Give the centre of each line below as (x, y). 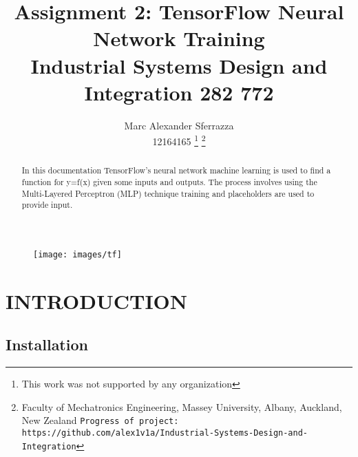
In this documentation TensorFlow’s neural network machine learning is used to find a (176, 170)
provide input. (47, 205)
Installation (47, 344)
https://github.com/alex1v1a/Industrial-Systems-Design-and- (165, 433)
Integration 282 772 (179, 92)
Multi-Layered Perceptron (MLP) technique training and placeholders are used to (168, 193)
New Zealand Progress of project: (100, 420)
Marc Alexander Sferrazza (179, 125)
